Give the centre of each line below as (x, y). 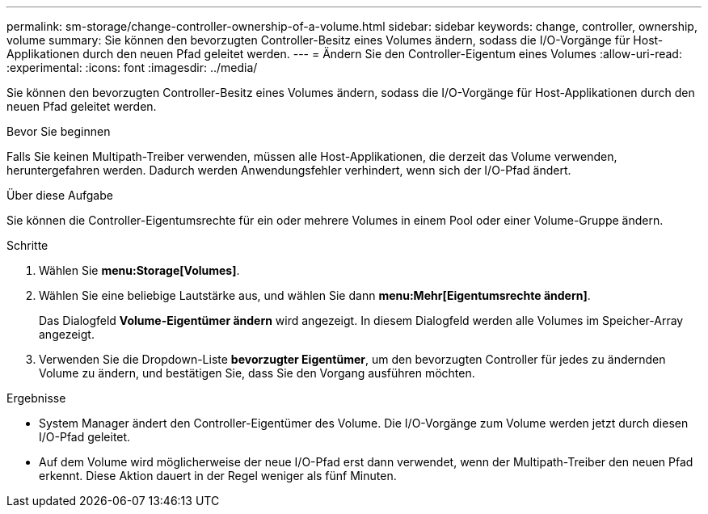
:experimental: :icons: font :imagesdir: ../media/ (132, 67)
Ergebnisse (36, 398)
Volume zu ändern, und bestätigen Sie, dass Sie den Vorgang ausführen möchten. (257, 373)
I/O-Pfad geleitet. (85, 437)
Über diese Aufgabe (60, 195)
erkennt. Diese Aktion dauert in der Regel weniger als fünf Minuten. (218, 476)
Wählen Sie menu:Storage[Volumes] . (139, 270)
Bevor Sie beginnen (59, 131)
